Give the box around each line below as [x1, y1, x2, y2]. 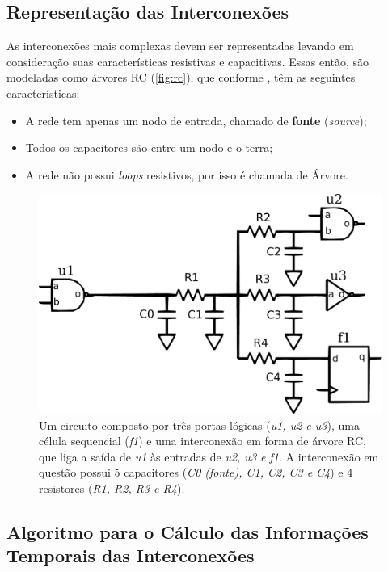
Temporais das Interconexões [6, 543, 255, 568]
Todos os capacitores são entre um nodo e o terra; [25, 139, 273, 156]
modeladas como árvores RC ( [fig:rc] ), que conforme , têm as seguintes [6, 69, 356, 86]
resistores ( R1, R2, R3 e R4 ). [39, 479, 185, 496]
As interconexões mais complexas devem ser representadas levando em [6, 37, 354, 54]
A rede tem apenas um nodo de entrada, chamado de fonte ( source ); [25, 111, 367, 128]
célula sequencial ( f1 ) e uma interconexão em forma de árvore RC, [39, 432, 367, 449]
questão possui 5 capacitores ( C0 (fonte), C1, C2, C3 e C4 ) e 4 [39, 464, 353, 481]
